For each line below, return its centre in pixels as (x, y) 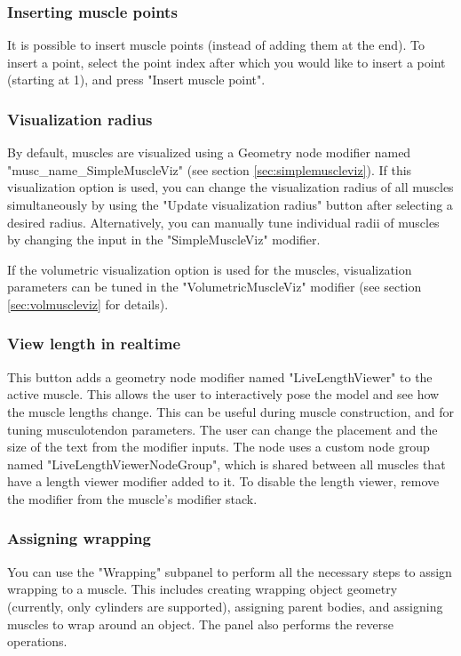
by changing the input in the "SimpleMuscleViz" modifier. (164, 240)
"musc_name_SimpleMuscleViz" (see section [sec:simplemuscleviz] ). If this (210, 169)
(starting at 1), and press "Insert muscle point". (136, 80)
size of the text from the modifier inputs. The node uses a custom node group (219, 447)
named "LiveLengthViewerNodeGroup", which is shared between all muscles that (227, 464)
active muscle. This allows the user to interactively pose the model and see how (223, 394)
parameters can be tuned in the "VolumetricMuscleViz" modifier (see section (215, 287)
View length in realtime (94, 344)
